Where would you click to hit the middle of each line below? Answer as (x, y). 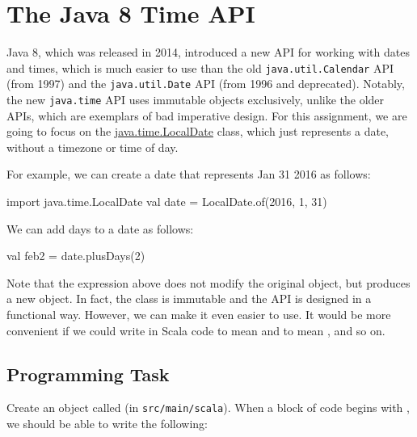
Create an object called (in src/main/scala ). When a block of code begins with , (208, 408)
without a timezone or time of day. (93, 147)
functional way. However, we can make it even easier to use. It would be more (199, 315)
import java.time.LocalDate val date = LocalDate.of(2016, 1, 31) (167, 202)
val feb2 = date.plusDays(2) (76, 256)
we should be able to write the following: (107, 424)
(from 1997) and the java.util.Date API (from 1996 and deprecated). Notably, (206, 84)
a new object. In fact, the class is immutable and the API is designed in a (189, 298)
